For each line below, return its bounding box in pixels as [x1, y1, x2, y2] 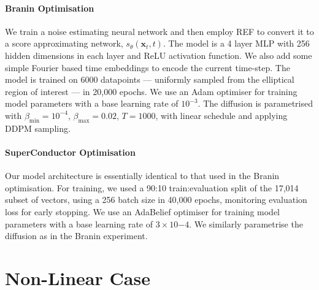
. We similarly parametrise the [189, 217, 303, 230]
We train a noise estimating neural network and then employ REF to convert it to [5, 25, 314, 37]
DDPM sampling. [5, 121, 71, 134]
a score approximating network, [5, 37, 123, 50]
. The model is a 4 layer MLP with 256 [163, 37, 310, 50]
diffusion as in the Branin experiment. [5, 229, 148, 242]
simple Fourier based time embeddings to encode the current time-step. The [5, 61, 290, 74]
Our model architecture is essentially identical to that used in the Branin [5, 169, 280, 182]
